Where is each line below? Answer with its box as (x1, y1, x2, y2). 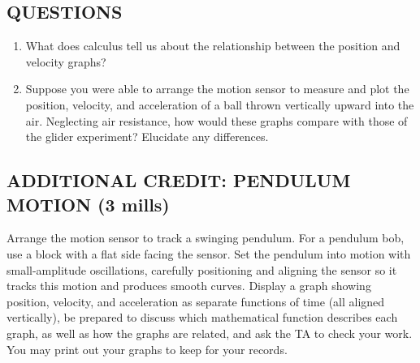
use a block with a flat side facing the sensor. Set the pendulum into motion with (6, 245, 411, 262)
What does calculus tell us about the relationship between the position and (25, 37, 401, 54)
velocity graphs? (25, 53, 106, 70)
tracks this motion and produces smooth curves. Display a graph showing (6, 277, 371, 294)
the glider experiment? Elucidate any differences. (25, 128, 269, 145)
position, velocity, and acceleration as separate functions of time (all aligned (6, 293, 385, 310)
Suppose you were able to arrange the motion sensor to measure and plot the (25, 80, 409, 97)
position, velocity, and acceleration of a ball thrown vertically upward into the (25, 96, 414, 113)
